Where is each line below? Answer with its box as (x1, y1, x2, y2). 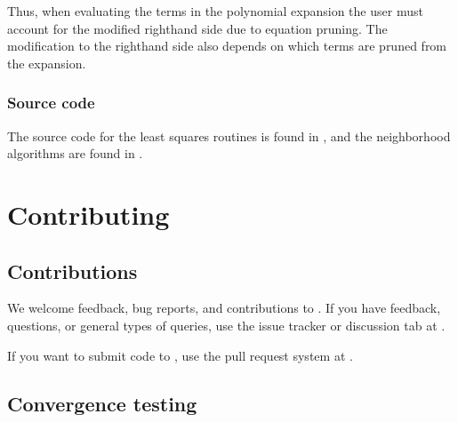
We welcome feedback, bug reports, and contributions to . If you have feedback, (7, 299, 441, 317)
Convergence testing (7, 389, 197, 417)
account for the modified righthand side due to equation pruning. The (7, 19, 388, 37)
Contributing (7, 195, 170, 232)
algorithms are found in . (7, 144, 143, 163)
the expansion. (7, 53, 86, 72)
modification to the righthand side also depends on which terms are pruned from (7, 36, 447, 55)
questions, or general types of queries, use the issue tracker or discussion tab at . (7, 315, 446, 334)
